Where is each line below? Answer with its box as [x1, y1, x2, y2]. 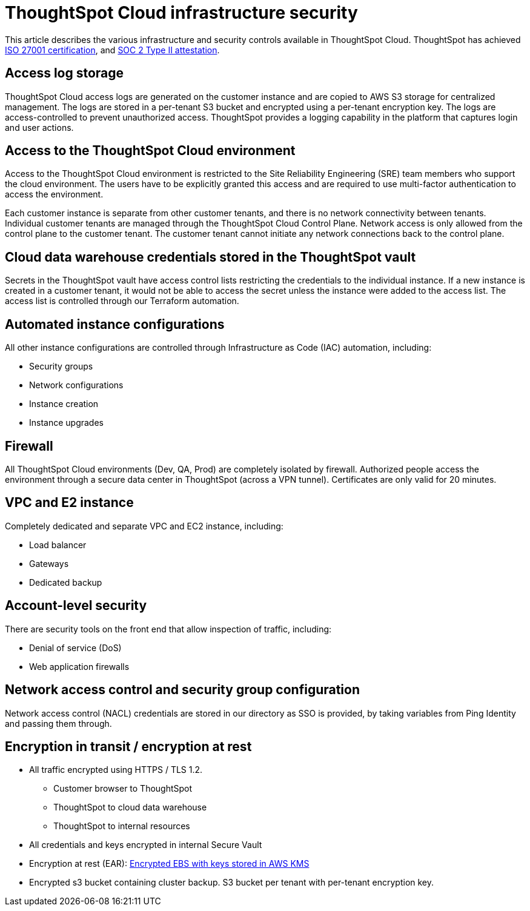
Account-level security [5, 598, 147, 614]
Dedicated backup [29, 577, 102, 588]
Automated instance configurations [5, 316, 225, 332]
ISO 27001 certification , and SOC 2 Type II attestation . [5, 44, 220, 55]
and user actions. [5, 122, 74, 133]
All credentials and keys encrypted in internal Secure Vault [29, 840, 262, 850]
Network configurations [29, 380, 124, 391]
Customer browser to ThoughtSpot [53, 783, 193, 794]
